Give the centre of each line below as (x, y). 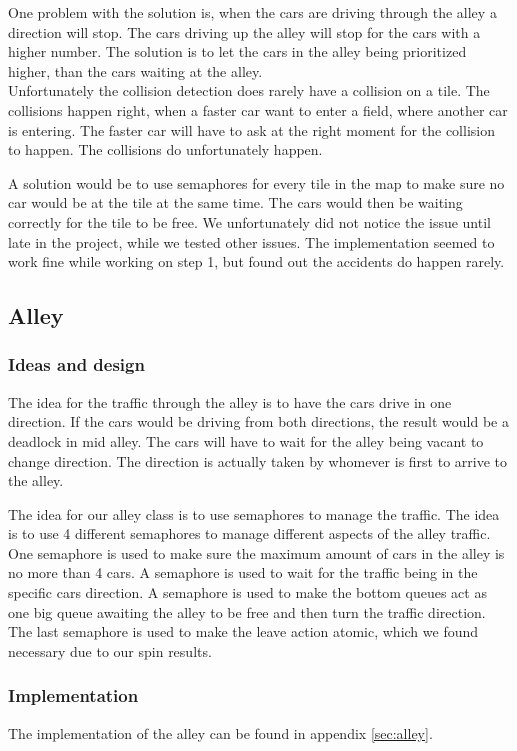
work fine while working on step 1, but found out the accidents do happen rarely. (256, 261)
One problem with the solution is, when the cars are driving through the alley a (252, 12)
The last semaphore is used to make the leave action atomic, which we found (243, 631)
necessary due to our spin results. (110, 650)
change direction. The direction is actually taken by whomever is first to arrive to (257, 460)
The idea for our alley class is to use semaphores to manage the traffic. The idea (254, 513)
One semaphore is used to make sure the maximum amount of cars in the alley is (256, 552)
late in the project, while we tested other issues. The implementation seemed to (251, 241)
